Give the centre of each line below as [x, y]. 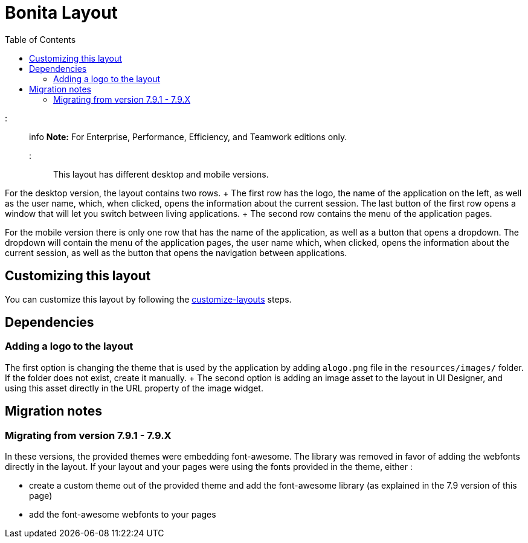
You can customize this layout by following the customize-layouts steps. [148, 299]
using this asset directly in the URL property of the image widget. [134, 388]
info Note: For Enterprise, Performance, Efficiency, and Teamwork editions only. [188, 137]
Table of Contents [40, 39]
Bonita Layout [61, 13]
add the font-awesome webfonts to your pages [123, 515]
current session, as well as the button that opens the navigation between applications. [176, 252]
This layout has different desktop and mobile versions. [161, 174]
